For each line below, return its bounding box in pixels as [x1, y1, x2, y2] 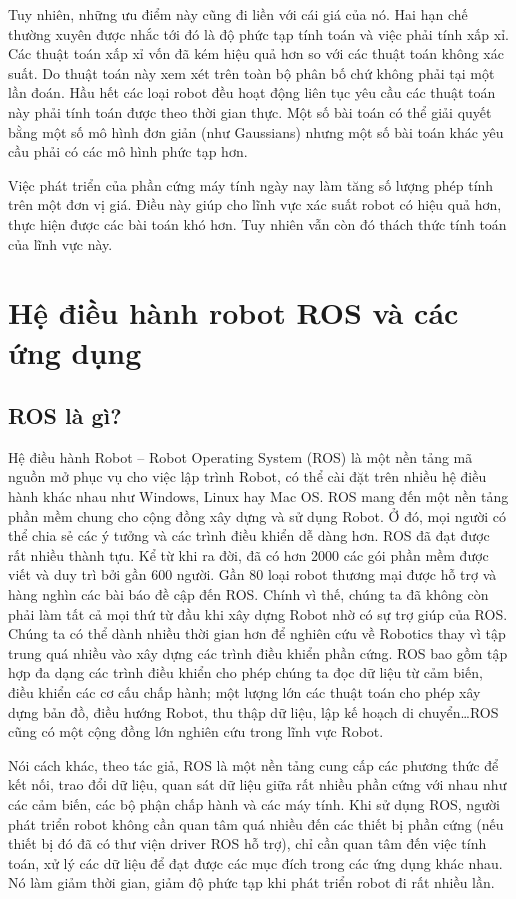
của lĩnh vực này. [8, 233, 113, 254]
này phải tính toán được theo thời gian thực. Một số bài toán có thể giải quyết [8, 101, 492, 122]
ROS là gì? [8, 400, 122, 431]
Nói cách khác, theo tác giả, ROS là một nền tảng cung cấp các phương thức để [8, 754, 499, 775]
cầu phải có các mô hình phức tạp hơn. [8, 141, 248, 162]
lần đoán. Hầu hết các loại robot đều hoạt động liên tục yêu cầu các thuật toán [8, 82, 496, 103]
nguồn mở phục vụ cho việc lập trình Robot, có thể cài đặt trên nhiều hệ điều [8, 466, 487, 487]
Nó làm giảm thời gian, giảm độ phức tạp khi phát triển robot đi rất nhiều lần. [8, 872, 495, 893]
